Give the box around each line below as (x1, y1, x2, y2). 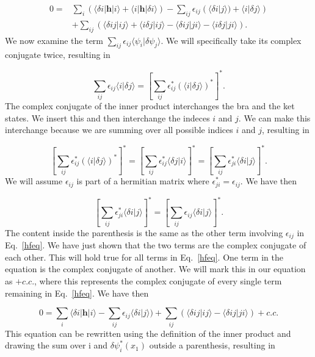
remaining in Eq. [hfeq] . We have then (5, 286, 149, 299)
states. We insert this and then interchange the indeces (5, 111, 210, 124)
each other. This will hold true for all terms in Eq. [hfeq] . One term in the (5, 250, 283, 263)
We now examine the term (5, 34, 104, 46)
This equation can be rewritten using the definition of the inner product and (5, 326, 291, 339)
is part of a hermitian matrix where (76, 175, 209, 187)
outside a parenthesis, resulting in (149, 339, 275, 352)
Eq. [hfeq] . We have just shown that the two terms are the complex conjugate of (5, 239, 306, 251)
